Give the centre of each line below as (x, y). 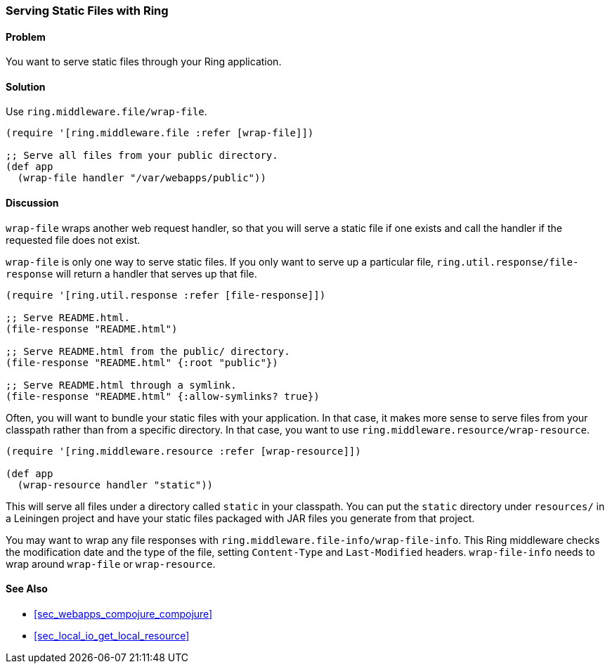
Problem (26, 37)
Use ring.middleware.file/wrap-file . (106, 112)
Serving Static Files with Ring (87, 11)
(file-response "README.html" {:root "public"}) (142, 362)
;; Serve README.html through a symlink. (121, 385)
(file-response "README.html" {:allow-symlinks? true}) (163, 396)
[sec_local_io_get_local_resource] (112, 635)
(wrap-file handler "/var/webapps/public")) (142, 178)
